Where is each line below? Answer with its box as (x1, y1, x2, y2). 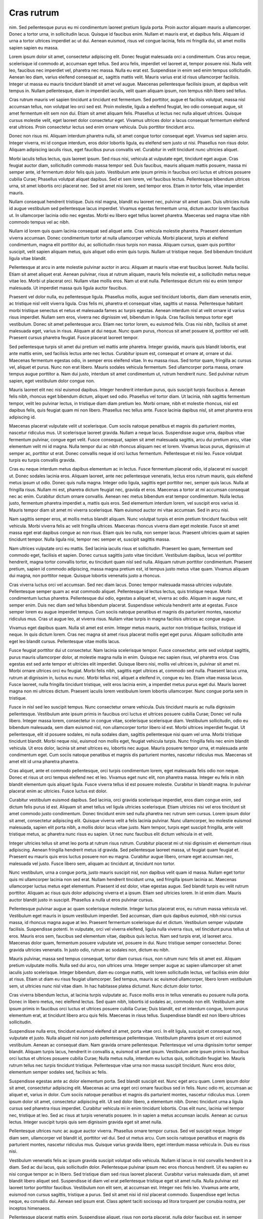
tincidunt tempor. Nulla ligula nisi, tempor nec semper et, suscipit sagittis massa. (9, 536, 170, 542)
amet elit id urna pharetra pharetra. (9, 759, 79, 765)
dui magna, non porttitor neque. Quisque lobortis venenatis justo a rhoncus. (9, 573, 161, 579)
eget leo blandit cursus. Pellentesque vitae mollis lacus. (9, 638, 120, 644)
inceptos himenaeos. (9, 1205, 51, 1211)
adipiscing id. (9, 414, 36, 420)
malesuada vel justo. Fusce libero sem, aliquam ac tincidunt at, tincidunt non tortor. (9, 861, 175, 866)
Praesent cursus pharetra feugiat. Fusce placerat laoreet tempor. (9, 334, 139, 341)
